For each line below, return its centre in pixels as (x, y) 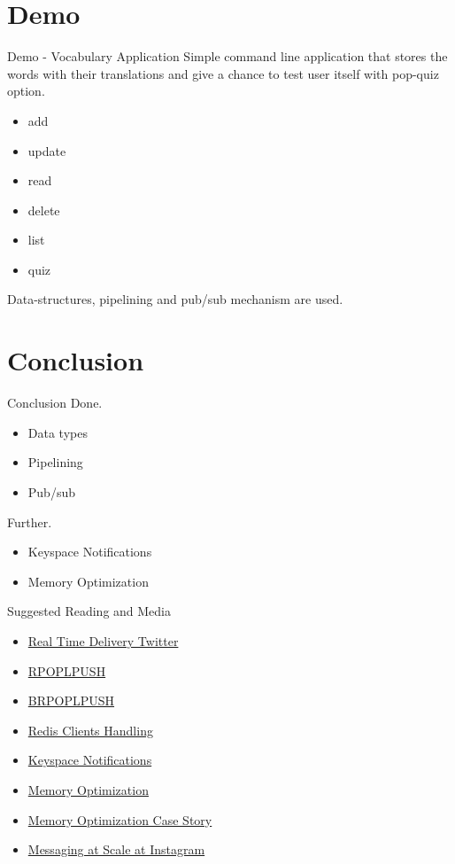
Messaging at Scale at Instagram (116, 849)
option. (26, 91)
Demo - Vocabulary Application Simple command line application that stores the (227, 56)
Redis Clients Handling (90, 730)
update (47, 150)
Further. (30, 522)
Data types (58, 432)
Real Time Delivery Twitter (103, 640)
